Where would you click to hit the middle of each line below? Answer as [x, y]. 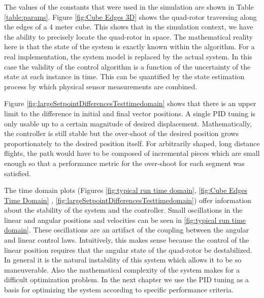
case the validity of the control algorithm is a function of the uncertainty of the [127, 66]
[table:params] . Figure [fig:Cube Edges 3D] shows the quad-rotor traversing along [130, 16]
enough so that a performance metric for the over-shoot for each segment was [124, 163]
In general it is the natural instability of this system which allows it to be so [123, 260]
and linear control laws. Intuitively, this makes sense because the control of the [127, 240]
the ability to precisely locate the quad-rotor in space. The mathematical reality [128, 36]
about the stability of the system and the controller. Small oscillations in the [123, 210]
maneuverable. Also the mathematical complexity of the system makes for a [122, 269]
